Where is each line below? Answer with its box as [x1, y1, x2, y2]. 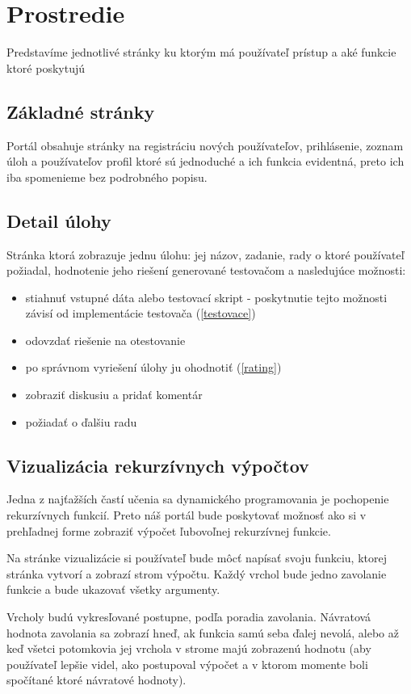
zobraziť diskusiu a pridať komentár [25, 386, 203, 403]
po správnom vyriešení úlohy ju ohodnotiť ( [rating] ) [25, 359, 282, 376]
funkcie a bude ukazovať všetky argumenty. [6, 581, 220, 598]
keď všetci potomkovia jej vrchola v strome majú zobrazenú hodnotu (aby [6, 640, 371, 657]
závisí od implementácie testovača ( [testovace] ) [25, 305, 256, 322]
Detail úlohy [6, 208, 111, 233]
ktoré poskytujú [6, 59, 85, 76]
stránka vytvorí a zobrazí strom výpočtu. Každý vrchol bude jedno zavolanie [6, 565, 387, 582]
